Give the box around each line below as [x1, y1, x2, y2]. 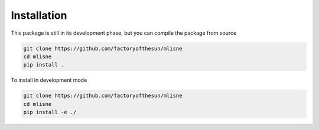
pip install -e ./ [23, 109, 77, 116]
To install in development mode [11, 76, 87, 84]
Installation [11, 9, 67, 22]
